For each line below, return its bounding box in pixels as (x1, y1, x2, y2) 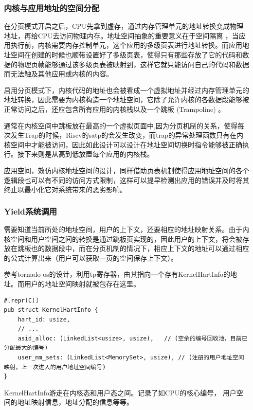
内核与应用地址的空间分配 (4, 1, 100, 14)
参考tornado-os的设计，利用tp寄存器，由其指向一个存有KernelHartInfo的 (4, 269, 230, 279)
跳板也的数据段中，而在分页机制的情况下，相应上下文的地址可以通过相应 (17, 243, 249, 253)
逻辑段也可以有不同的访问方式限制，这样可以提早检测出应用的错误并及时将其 (4, 175, 249, 185)
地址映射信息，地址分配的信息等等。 (17, 397, 133, 407)
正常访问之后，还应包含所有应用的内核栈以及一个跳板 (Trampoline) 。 (4, 104, 225, 114)
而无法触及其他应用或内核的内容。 (4, 69, 113, 79)
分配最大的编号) (4, 344, 48, 352)
